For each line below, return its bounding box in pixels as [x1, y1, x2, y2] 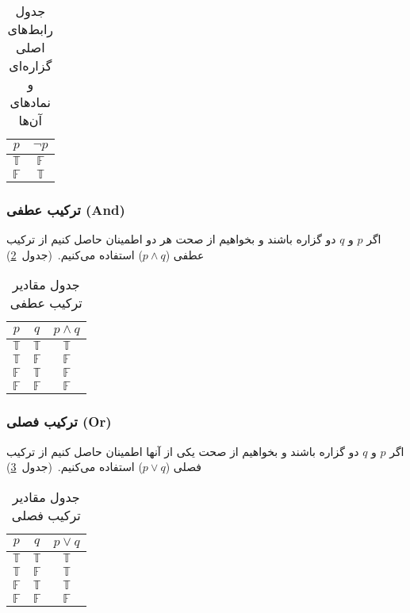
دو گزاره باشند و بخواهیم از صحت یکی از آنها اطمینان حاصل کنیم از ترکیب [6, 443, 359, 459]
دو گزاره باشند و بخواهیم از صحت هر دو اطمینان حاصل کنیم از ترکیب [6, 231, 336, 247]
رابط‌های [7, 20, 54, 38]
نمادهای [10, 93, 52, 111]
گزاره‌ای [9, 56, 52, 75]
